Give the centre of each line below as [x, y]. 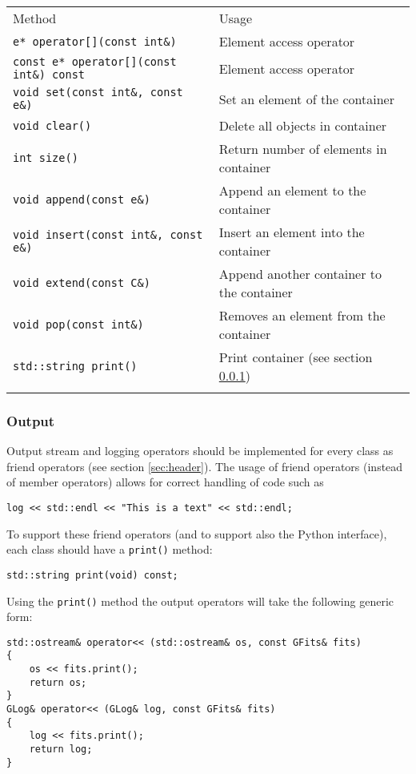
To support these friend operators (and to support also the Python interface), [197, 533]
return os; [58, 682]
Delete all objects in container [303, 125]
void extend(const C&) [82, 283]
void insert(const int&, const [108, 235]
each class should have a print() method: [110, 549]
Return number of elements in [303, 149]
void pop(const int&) [78, 325]
